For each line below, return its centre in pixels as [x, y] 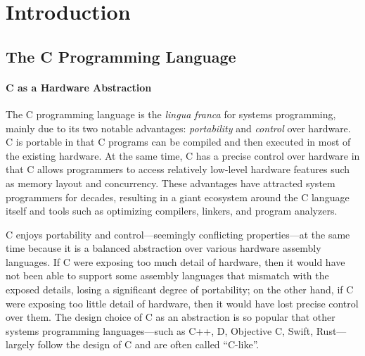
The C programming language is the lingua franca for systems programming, [171, 114]
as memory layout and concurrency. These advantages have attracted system [171, 183]
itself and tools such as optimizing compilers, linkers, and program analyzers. [172, 211]
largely [20, 344]
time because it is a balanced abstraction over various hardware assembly [164, 248]
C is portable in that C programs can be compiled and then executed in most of [178, 142]
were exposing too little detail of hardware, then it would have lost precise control [182, 303]
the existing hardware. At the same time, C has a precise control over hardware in [183, 155]
